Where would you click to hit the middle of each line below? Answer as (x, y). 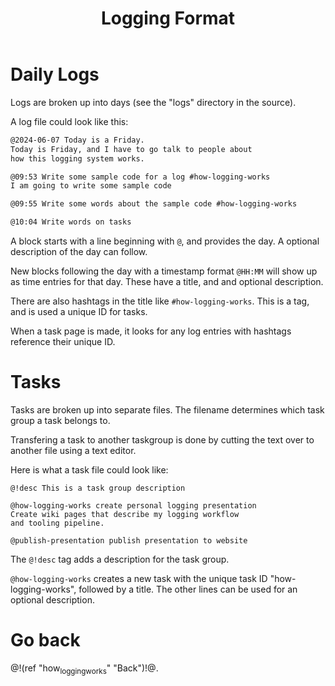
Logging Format (168, 18)
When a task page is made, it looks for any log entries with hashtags (151, 331)
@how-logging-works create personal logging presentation (133, 506)
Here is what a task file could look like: (89, 470)
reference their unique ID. (63, 342)
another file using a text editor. (73, 450)
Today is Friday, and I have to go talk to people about (131, 149)
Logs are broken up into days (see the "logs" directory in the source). (153, 102)
